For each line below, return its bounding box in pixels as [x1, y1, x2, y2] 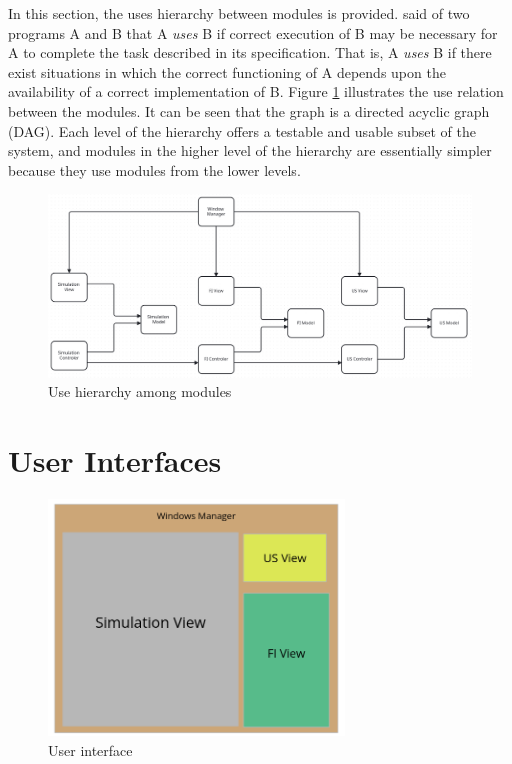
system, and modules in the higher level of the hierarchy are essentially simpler [8, 140, 492, 161]
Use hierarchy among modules [48, 381, 232, 402]
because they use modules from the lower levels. [8, 159, 301, 180]
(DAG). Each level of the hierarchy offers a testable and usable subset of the [8, 120, 477, 141]
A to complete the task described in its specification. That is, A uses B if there [8, 42, 492, 63]
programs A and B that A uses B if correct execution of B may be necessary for [8, 22, 498, 43]
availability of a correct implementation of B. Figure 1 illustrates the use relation [8, 81, 504, 102]
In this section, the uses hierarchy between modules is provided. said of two [8, 3, 470, 23]
